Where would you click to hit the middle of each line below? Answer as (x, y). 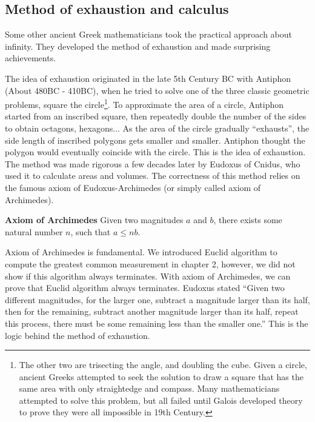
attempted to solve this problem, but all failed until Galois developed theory (161, 400)
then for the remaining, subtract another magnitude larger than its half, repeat (152, 311)
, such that (91, 231)
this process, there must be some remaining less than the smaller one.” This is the (157, 323)
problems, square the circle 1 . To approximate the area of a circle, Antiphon (144, 103)
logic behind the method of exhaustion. (78, 335)
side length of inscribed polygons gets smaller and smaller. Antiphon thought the (155, 140)
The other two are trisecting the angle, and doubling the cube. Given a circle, (163, 365)
